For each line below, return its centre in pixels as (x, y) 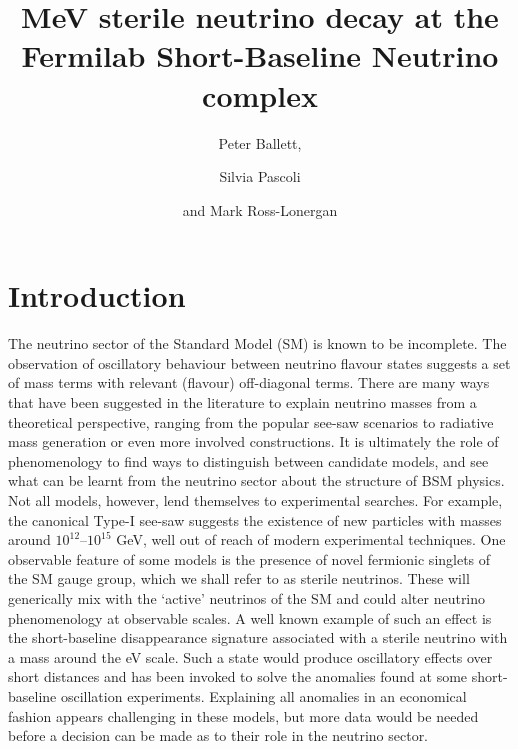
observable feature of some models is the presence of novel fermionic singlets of (249, 558)
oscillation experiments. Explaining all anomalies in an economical (263, 695)
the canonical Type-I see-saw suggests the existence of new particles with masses (255, 519)
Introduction (97, 295)
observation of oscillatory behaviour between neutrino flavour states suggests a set (259, 362)
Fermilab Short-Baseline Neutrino (260, 55)
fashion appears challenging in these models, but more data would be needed (243, 715)
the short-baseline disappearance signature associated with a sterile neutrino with (258, 637)
